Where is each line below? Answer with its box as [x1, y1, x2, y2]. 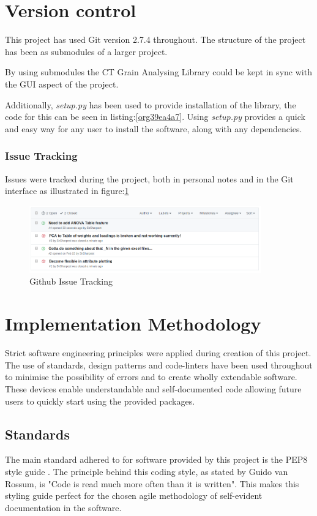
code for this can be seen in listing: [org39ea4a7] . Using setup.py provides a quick [5, 110, 305, 123]
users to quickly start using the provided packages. [5, 394, 195, 407]
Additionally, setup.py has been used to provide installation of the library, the [5, 98, 296, 111]
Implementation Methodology [5, 311, 261, 336]
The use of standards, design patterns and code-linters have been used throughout [5, 358, 313, 371]
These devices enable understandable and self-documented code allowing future [5, 382, 302, 395]
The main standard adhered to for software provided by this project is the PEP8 [5, 453, 308, 466]
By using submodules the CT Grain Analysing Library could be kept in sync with [5, 65, 312, 78]
